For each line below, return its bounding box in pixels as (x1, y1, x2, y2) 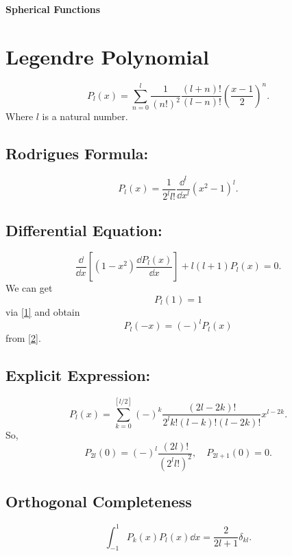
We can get (5, 281, 53, 295)
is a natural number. (42, 109, 128, 124)
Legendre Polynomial (5, 42, 209, 70)
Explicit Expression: (5, 364, 151, 386)
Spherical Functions (5, 2, 101, 16)
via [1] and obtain (5, 304, 80, 318)
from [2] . (5, 331, 41, 345)
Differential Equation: (5, 219, 162, 240)
